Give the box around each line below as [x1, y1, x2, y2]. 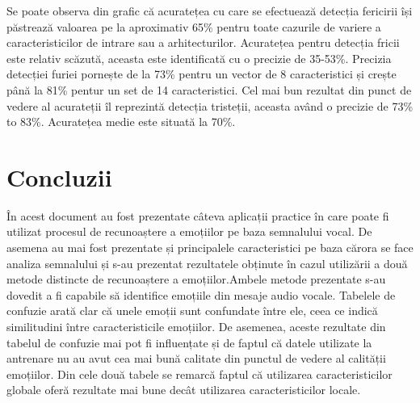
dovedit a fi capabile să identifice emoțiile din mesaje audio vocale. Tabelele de [6, 286, 396, 303]
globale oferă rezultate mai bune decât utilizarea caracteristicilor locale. [6, 381, 361, 398]
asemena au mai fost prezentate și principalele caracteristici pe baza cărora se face [6, 239, 414, 256]
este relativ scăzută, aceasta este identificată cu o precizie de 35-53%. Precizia [6, 49, 392, 66]
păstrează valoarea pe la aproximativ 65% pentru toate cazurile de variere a [6, 18, 381, 35]
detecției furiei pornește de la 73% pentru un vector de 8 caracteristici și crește [6, 65, 397, 82]
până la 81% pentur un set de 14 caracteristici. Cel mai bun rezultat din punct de [6, 81, 412, 98]
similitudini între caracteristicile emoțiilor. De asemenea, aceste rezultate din [6, 318, 386, 335]
